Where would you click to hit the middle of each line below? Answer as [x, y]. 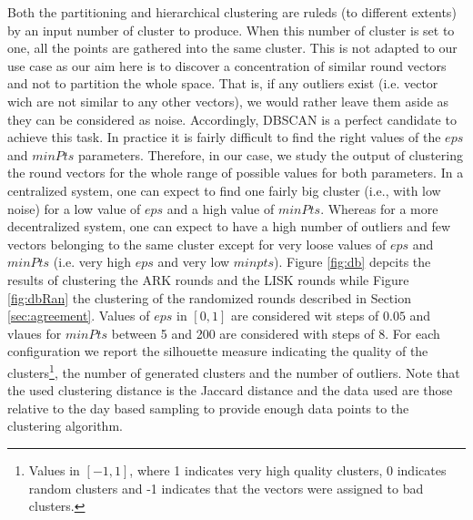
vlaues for [35, 333]
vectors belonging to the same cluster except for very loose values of [197, 244]
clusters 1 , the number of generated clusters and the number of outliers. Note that [234, 371]
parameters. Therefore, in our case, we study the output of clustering [271, 154]
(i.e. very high [92, 262]
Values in [54, 469]
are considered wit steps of [305, 316]
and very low [194, 262]
